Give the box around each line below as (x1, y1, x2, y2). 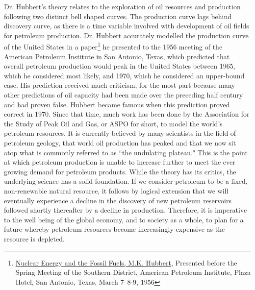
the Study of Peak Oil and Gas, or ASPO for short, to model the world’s (4, 118, 223, 128)
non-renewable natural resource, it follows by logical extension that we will (4, 185, 229, 195)
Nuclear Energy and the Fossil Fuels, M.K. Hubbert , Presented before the (15, 257, 237, 267)
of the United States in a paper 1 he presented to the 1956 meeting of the (4, 40, 223, 52)
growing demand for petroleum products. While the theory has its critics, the (4, 166, 236, 176)
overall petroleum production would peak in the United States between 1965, (4, 61, 235, 71)
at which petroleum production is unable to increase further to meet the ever (4, 157, 235, 167)
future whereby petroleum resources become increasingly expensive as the (4, 224, 225, 234)
